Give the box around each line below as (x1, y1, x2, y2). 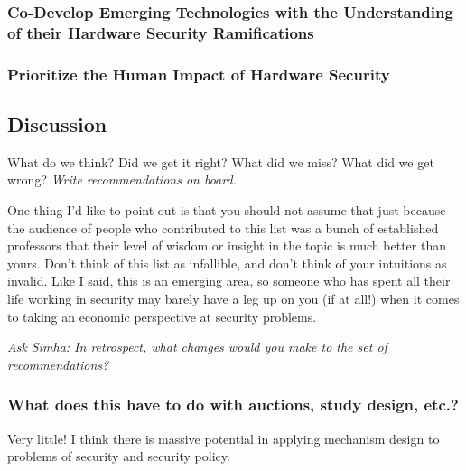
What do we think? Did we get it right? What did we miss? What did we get (7, 152, 434, 171)
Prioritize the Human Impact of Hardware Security (7, 62, 390, 85)
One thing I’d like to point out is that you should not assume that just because (7, 201, 446, 219)
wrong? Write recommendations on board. (7, 170, 237, 189)
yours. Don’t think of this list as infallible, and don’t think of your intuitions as (7, 253, 447, 272)
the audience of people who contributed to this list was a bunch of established (7, 218, 439, 237)
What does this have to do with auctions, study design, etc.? (7, 393, 459, 416)
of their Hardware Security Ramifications (7, 21, 314, 43)
